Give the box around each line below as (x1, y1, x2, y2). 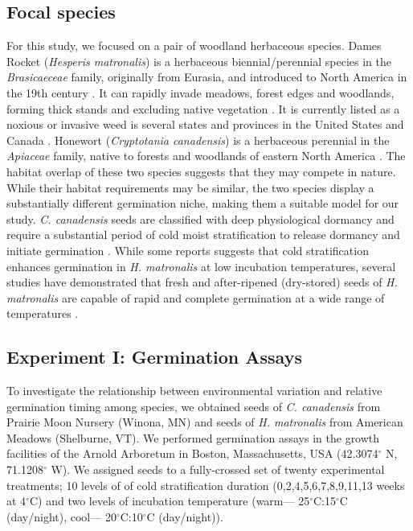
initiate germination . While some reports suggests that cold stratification (6, 241, 369, 258)
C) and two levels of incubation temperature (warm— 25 (29, 492, 310, 509)
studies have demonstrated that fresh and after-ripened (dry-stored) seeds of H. (6, 274, 398, 290)
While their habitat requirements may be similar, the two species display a (6, 179, 374, 196)
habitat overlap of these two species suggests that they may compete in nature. (6, 163, 396, 179)
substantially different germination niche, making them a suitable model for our (6, 195, 399, 212)
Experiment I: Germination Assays (6, 344, 302, 369)
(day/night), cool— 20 (6, 508, 117, 525)
